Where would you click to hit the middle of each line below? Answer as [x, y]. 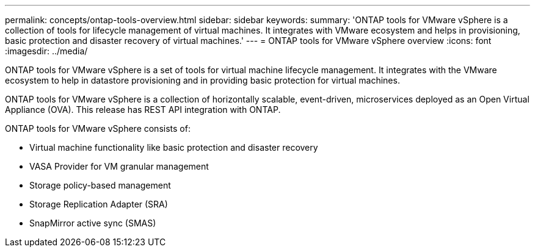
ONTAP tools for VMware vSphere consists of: [98, 128]
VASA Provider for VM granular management [119, 166]
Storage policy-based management [100, 185]
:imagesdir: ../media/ [46, 51]
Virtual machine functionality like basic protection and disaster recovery [174, 147]
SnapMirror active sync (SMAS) [93, 223]
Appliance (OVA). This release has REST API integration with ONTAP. [143, 110]
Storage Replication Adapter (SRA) [99, 204]
